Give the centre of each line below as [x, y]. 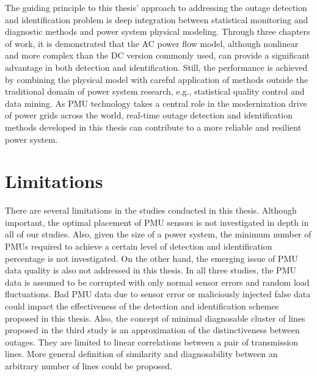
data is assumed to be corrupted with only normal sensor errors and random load [157, 282]
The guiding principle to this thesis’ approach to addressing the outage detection [156, 7]
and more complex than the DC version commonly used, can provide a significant [158, 55]
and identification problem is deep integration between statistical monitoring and [157, 19]
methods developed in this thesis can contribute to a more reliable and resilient [153, 127]
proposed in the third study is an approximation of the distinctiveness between [152, 330]
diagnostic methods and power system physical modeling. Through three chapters [158, 31]
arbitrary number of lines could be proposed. [89, 365]
